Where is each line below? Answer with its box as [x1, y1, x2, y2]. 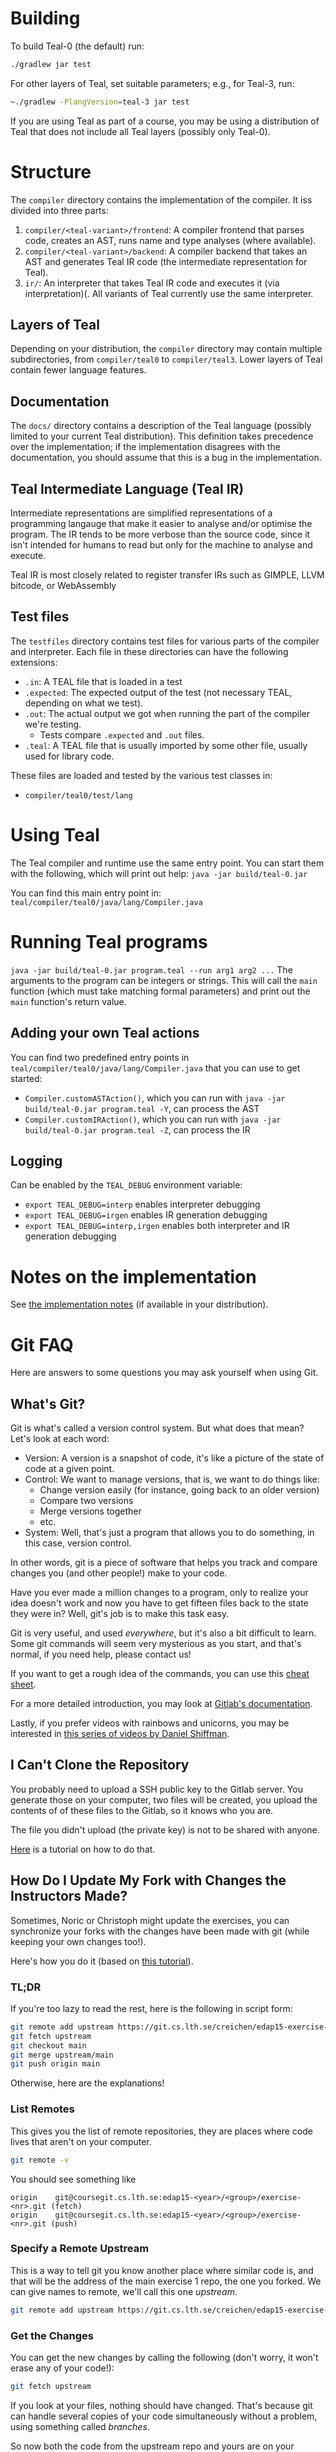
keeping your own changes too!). [10, 1935, 147, 1947]
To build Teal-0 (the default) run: [10, 40, 145, 52]
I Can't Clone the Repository [10, 1757, 190, 1774]
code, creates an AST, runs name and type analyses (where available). [24, 234, 317, 246]
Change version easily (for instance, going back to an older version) [39, 1484, 320, 1496]
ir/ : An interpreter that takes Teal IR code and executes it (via [24, 277, 280, 289]
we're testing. [24, 718, 82, 730]
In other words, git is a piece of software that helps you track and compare [10, 1557, 318, 1569]
